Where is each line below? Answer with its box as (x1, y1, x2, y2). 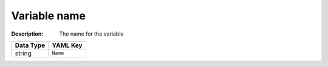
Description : (11, 30, 44, 37)
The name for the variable (59, 30, 124, 37)
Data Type (15, 41, 46, 49)
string (15, 49, 32, 57)
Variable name (11, 9, 86, 22)
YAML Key (52, 41, 83, 49)
